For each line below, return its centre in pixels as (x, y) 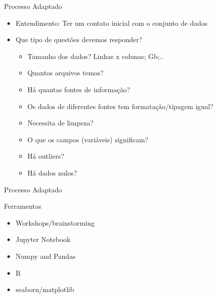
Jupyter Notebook (43, 239)
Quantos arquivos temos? (65, 73)
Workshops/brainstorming (55, 222)
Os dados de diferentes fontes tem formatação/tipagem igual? (120, 106)
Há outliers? (46, 156)
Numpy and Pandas (45, 256)
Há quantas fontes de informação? (79, 89)
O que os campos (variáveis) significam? (88, 139)
